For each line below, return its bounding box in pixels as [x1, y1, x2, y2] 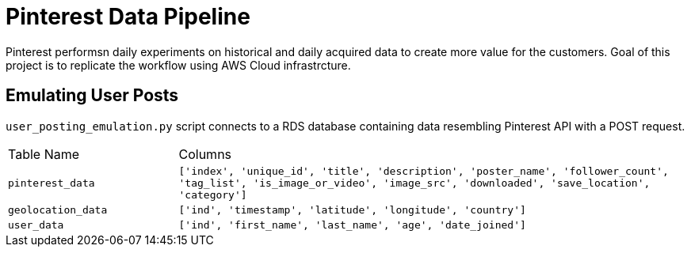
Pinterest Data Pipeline [6, 3, 250, 30]
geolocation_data [8, 203, 108, 216]
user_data [8, 218, 64, 231]
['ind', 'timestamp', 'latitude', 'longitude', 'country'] [178, 203, 526, 216]
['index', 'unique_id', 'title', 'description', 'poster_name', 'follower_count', [178, 164, 669, 177]
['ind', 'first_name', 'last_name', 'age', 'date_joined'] [178, 218, 526, 231]
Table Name [8, 145, 80, 162]
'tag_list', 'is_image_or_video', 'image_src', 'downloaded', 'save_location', [178, 176, 651, 189]
